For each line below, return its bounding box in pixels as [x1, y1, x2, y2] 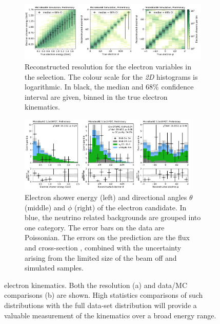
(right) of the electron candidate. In [74, 202, 187, 212]
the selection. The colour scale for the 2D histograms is [25, 71, 198, 82]
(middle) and [25, 202, 66, 212]
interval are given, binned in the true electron [25, 91, 168, 102]
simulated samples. [25, 262, 84, 273]
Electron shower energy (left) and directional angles [25, 192, 187, 203]
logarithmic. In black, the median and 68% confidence [25, 81, 194, 92]
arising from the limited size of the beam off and [25, 252, 177, 263]
